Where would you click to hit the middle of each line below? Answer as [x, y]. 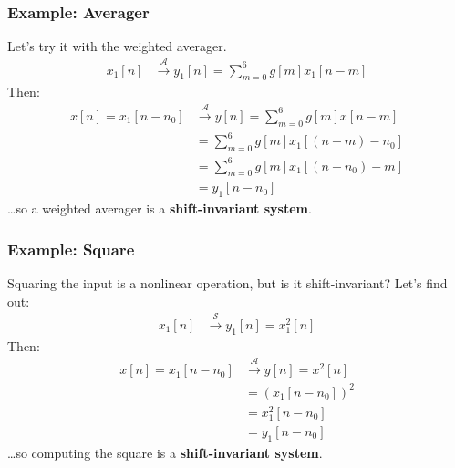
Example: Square [71, 249]
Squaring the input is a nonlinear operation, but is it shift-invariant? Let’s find [227, 282]
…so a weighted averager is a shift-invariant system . [160, 208]
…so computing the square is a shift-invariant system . [165, 452]
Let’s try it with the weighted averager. [117, 46]
